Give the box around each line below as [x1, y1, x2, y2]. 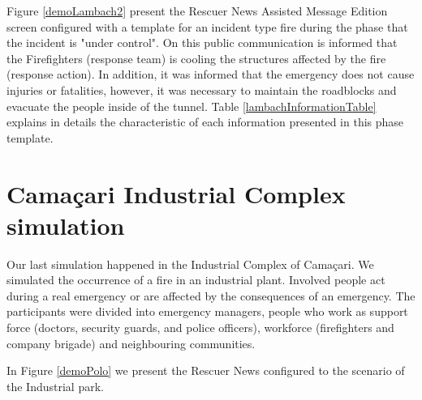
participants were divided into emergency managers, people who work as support [6, 303, 408, 320]
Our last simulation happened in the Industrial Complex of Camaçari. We [6, 255, 374, 272]
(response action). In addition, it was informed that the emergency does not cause [6, 66, 415, 83]
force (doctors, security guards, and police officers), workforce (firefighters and [6, 319, 394, 336]
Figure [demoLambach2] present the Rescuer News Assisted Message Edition [6, 2, 388, 19]
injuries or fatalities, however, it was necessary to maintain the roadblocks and [6, 81, 397, 98]
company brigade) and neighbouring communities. [6, 334, 256, 351]
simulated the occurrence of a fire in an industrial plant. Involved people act [6, 271, 385, 288]
